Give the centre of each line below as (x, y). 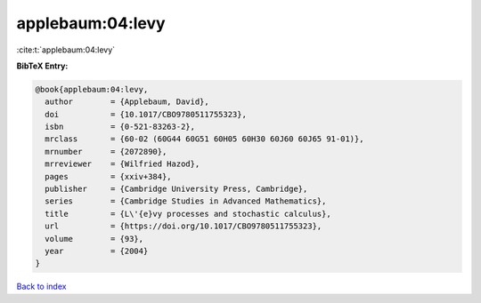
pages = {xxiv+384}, (109, 176)
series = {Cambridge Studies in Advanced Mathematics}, (186, 201)
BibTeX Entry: (42, 66)
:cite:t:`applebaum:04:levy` (66, 50)
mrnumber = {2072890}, (106, 151)
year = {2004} (97, 251)
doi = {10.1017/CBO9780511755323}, (146, 114)
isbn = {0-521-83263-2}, (120, 127)
